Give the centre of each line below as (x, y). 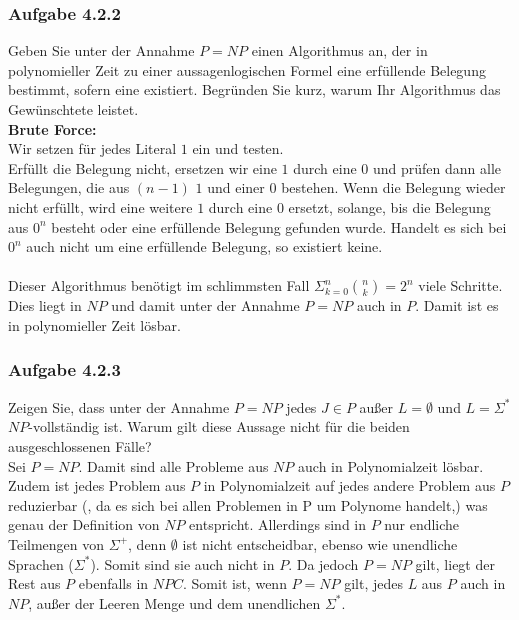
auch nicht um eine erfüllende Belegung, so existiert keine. (204, 246)
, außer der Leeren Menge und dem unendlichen (174, 602)
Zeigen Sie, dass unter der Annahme (119, 406)
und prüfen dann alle (437, 167)
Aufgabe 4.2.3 (64, 369)
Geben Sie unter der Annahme (101, 50)
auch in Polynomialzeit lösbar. (391, 465)
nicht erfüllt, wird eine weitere (100, 206)
